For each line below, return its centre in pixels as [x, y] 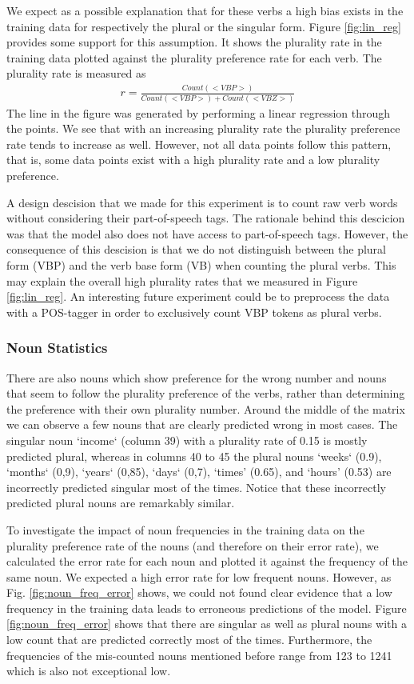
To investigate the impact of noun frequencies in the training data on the [185, 529]
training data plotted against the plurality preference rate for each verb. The [194, 57]
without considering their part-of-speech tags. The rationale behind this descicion [206, 218]
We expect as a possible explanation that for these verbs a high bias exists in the [205, 10]
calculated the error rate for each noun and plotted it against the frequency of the [207, 561]
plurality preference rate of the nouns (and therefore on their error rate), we [193, 545]
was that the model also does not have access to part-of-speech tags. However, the [207, 233]
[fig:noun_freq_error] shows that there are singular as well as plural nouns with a [207, 624]
